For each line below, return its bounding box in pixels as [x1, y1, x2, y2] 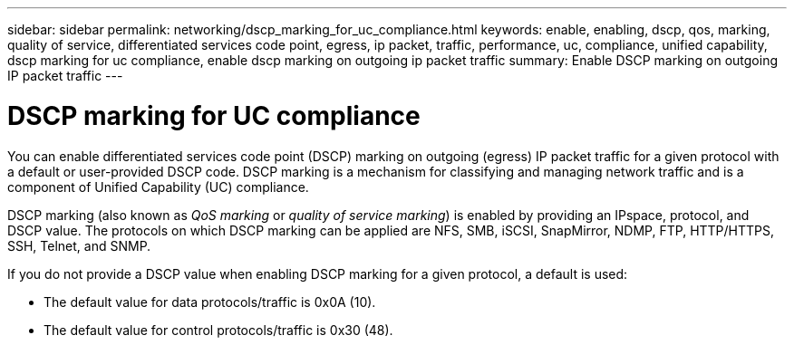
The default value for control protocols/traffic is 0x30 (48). [44, 321, 393, 338]
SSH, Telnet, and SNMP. [7, 237, 151, 254]
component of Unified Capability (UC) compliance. [7, 178, 309, 195]
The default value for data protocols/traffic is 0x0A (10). [44, 293, 376, 310]
